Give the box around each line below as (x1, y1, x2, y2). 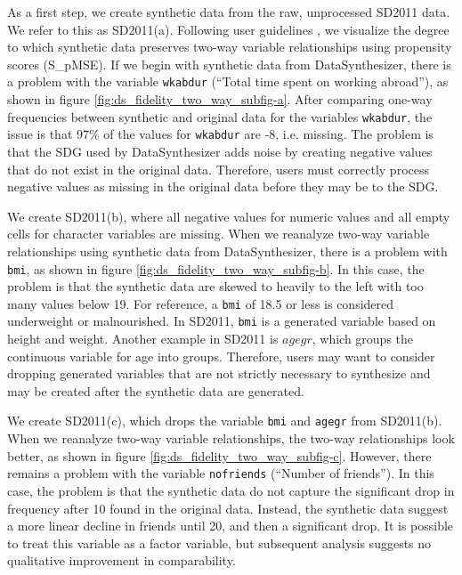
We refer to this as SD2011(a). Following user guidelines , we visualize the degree (7, 20, 450, 38)
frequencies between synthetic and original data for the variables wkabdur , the (7, 107, 433, 126)
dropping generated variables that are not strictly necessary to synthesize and (7, 364, 431, 383)
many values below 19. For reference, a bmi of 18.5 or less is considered (7, 294, 394, 312)
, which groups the (312, 329, 414, 348)
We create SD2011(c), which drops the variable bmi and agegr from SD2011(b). (7, 411, 442, 430)
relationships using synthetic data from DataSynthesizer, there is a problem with (7, 241, 448, 260)
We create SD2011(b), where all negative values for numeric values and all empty (7, 207, 450, 225)
